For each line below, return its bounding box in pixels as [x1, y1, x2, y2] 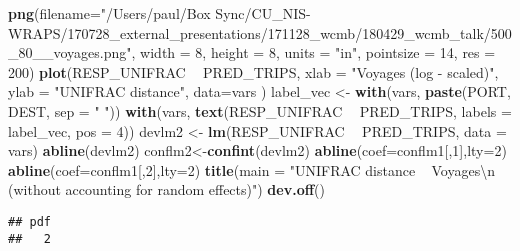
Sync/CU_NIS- [215, 3, 311, 23]
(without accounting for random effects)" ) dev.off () [8, 179, 325, 200]
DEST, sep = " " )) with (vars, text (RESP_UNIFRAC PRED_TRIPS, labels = [8, 100, 512, 121]
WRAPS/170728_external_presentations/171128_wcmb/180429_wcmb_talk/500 [8, 22, 512, 43]
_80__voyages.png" [8, 42, 132, 63]
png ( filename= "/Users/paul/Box [8, 3, 211, 23]
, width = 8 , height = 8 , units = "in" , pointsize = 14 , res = [131, 42, 496, 63]
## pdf [8, 214, 51, 229]
